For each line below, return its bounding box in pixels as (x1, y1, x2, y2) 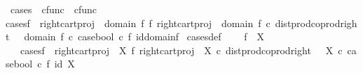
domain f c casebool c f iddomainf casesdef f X (24, 29, 264, 44)
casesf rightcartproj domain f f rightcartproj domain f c (6, 15, 270, 30)
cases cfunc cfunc (10, 2, 97, 16)
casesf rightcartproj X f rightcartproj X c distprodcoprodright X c (20, 42, 343, 57)
